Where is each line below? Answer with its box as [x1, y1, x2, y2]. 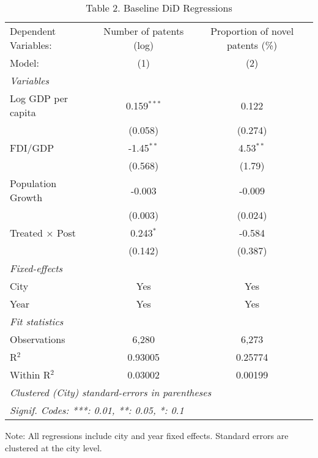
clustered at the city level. [5, 441, 102, 454]
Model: [10, 56, 40, 70]
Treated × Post [10, 226, 76, 240]
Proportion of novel [210, 24, 294, 38]
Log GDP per [10, 91, 68, 105]
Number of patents [103, 24, 184, 38]
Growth [10, 190, 43, 204]
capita [10, 105, 36, 119]
